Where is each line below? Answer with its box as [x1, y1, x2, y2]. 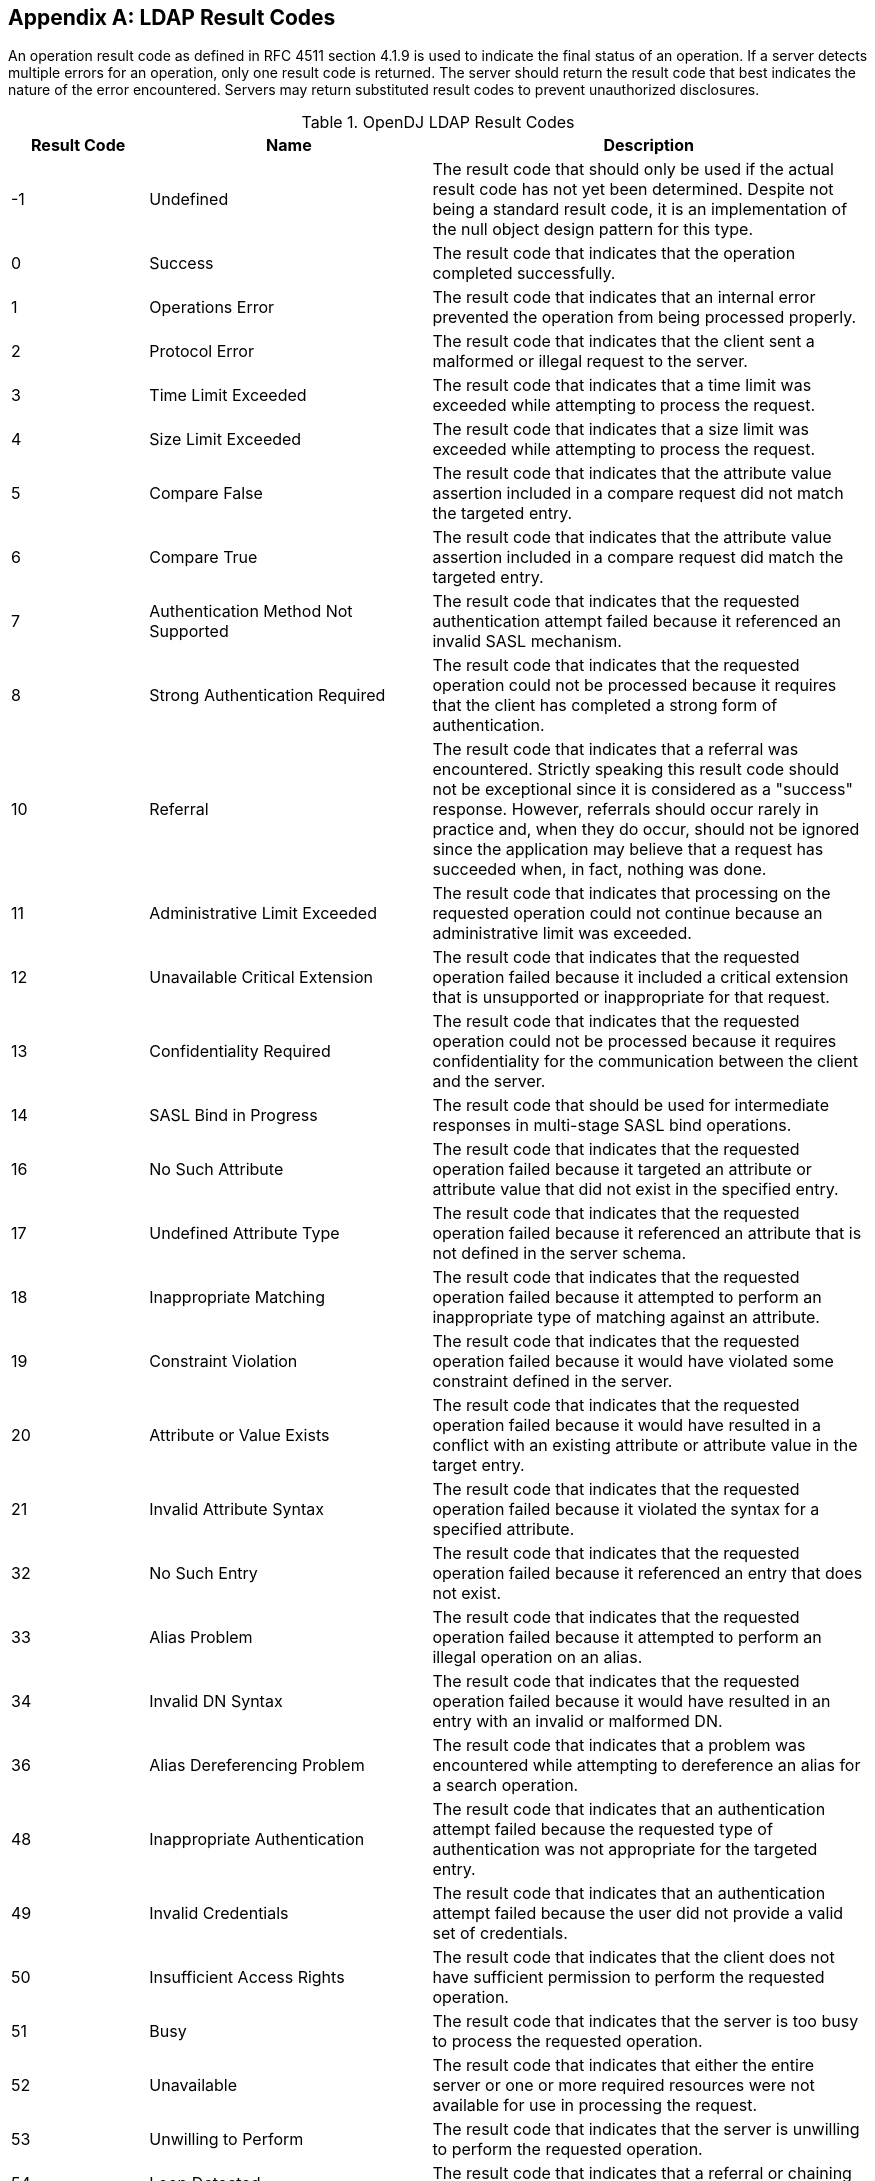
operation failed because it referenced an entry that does [432, 1563, 863, 1584]
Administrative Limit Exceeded [149, 903, 377, 924]
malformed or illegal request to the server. [432, 351, 748, 372]
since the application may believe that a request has [432, 839, 824, 860]
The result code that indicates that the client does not [432, 1947, 835, 1968]
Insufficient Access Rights [149, 1967, 345, 1988]
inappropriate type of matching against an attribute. [432, 1307, 820, 1328]
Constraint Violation [149, 1351, 298, 1372]
